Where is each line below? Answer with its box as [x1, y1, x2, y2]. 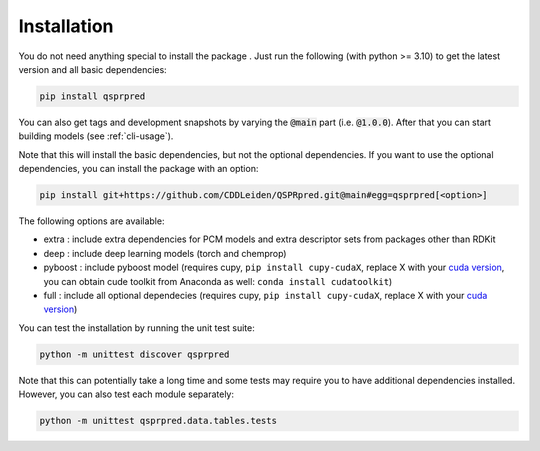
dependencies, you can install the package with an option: [18, 163, 259, 175]
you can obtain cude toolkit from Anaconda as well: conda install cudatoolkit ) [43, 275, 393, 287]
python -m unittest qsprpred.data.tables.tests [39, 415, 277, 427]
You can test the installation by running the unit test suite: [18, 321, 255, 334]
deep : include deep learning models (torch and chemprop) [43, 247, 287, 259]
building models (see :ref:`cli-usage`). [18, 130, 174, 142]
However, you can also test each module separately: [18, 388, 235, 400]
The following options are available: [18, 215, 165, 227]
